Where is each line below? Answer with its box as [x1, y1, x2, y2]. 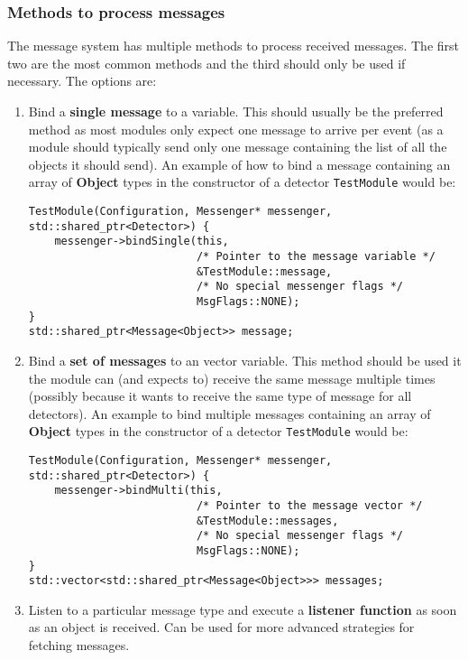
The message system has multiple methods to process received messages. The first [7, 36, 460, 55]
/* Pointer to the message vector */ [196, 498, 423, 512]
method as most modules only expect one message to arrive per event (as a [28, 119, 444, 138]
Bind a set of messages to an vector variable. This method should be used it [28, 350, 462, 369]
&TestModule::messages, [196, 514, 339, 527]
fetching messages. [28, 636, 130, 655]
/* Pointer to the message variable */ [196, 250, 436, 263]
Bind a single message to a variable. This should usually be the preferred [28, 102, 444, 120]
